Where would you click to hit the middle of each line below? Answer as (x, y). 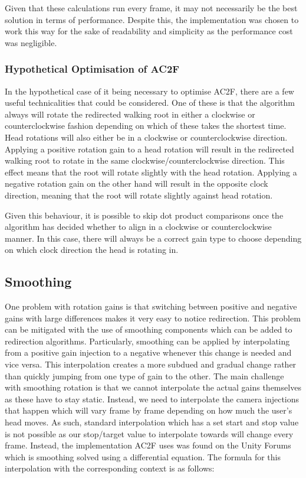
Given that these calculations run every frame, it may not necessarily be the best (151, 8)
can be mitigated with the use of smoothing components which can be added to (149, 329)
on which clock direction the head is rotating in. (92, 250)
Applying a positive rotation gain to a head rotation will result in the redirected (149, 149)
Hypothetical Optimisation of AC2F (92, 69)
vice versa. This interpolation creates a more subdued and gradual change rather (151, 364)
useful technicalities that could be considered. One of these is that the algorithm (150, 103)
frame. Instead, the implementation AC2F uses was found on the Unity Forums (148, 445)
